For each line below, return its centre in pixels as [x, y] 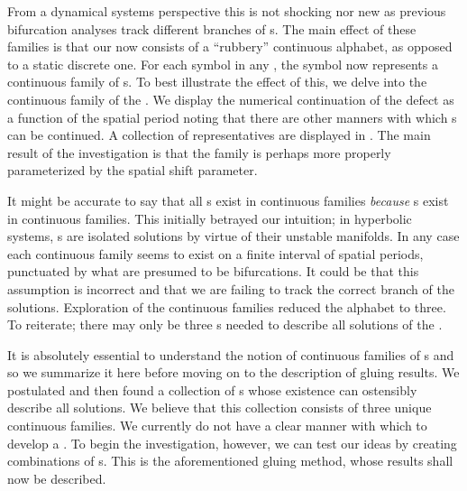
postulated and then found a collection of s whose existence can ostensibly [212, 389]
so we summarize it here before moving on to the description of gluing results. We [233, 372]
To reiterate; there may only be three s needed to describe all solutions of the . [225, 324]
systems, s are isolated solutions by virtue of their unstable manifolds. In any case [233, 236]
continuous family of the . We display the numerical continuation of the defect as [231, 99]
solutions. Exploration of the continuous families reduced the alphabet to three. [227, 306]
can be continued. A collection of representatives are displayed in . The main [219, 135]
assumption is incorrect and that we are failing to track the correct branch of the [231, 288]
